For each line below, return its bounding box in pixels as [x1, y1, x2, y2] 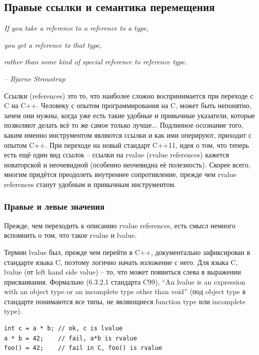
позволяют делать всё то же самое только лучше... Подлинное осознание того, [4, 120, 243, 130]
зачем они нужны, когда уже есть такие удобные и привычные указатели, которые [4, 110, 255, 120]
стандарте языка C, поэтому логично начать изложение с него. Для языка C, [4, 256, 238, 267]
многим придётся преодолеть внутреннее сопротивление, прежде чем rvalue [4, 169, 236, 180]
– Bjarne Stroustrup [4, 73, 66, 83]
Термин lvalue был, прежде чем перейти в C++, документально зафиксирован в [4, 246, 250, 257]
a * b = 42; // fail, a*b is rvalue [4, 334, 137, 342]
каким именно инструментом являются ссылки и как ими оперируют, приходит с [4, 129, 252, 140]
